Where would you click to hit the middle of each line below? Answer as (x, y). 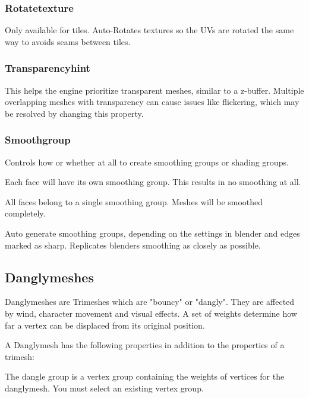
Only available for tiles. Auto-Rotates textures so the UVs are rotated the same (149, 30)
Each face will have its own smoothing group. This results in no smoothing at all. (153, 182)
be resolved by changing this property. (74, 113)
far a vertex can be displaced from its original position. (105, 325)
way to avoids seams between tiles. (68, 41)
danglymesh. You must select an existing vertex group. (104, 388)
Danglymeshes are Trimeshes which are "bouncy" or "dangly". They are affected (150, 302)
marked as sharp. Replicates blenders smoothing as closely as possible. (133, 245)
